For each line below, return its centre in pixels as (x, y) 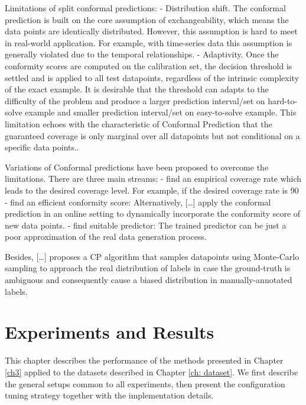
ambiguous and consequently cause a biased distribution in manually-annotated (149, 280)
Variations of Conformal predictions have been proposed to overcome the (137, 167)
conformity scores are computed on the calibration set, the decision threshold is (149, 65)
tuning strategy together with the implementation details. (109, 395)
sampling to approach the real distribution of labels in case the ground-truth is (148, 268)
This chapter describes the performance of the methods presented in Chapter (144, 360)
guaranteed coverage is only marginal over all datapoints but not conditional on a (152, 135)
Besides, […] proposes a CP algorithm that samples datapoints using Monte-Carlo (152, 256)
